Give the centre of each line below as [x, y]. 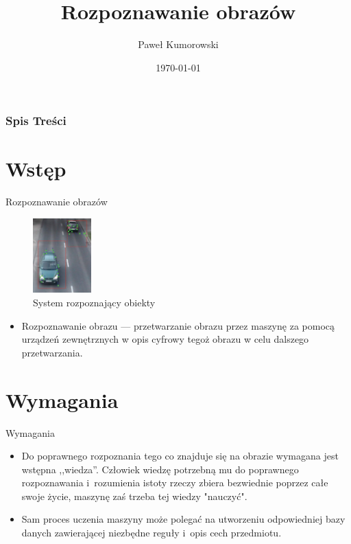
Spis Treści [36, 121]
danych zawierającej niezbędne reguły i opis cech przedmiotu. [152, 533]
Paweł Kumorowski [178, 44]
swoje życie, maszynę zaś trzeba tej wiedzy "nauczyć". [134, 496]
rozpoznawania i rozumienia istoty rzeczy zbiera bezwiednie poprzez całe [175, 483]
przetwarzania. [52, 352]
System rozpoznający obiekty [94, 303]
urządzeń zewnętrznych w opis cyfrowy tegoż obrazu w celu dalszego [165, 339]
